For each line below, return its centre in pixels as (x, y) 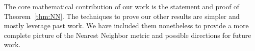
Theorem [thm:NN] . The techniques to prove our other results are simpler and (122, 16)
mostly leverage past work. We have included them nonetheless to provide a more (126, 25)
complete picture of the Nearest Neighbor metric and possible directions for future (127, 35)
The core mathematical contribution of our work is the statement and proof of (122, 6)
